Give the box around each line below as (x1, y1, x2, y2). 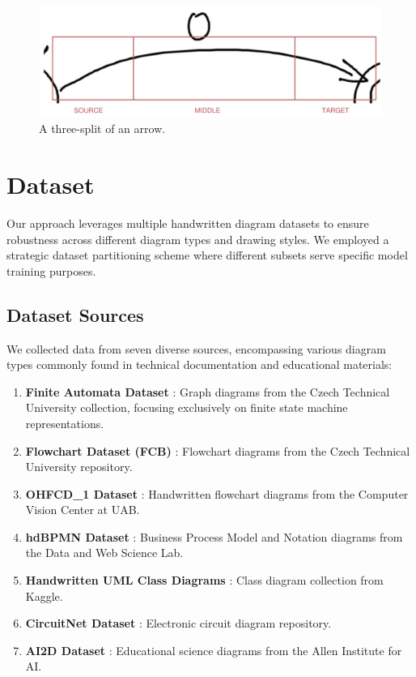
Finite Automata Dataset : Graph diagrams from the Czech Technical (25, 383, 390, 400)
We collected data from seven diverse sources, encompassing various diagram (6, 340, 386, 357)
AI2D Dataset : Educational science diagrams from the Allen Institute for (25, 641, 402, 658)
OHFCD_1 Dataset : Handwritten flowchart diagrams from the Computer (25, 485, 409, 502)
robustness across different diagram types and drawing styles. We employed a (6, 230, 389, 247)
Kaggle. (25, 587, 63, 604)
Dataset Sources (6, 302, 144, 327)
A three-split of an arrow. (39, 120, 166, 137)
